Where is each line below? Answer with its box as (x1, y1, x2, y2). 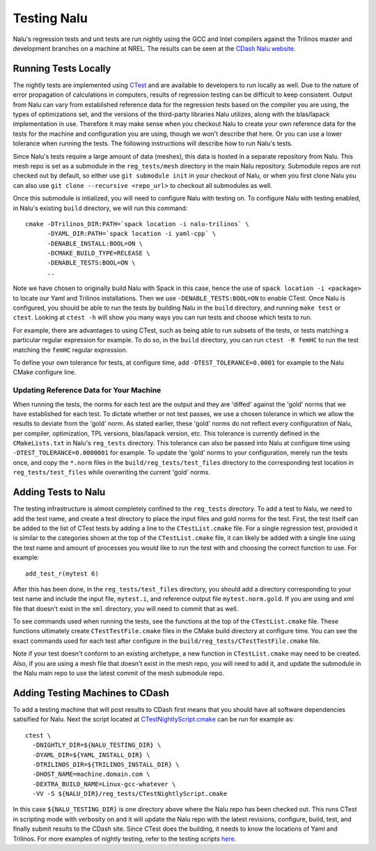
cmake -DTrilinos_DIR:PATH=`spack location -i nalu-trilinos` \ (25, 220, 250, 228)
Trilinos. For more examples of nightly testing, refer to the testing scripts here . (13, 834, 237, 843)
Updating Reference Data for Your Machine (13, 385, 162, 395)
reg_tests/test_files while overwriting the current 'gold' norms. (13, 468, 211, 477)
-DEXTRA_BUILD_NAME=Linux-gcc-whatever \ (32, 780, 176, 788)
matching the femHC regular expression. (13, 345, 128, 354)
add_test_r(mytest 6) (25, 569, 99, 578)
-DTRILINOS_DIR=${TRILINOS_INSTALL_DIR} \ (32, 761, 180, 768)
